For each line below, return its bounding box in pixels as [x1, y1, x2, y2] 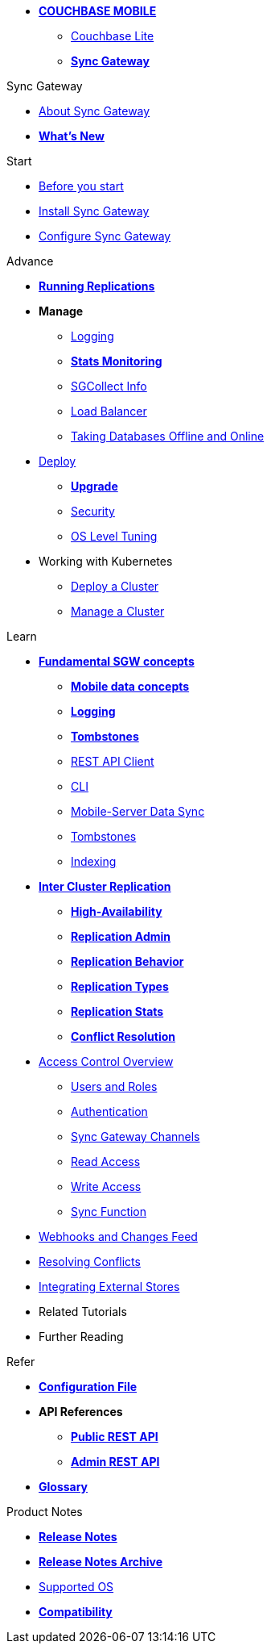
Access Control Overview [39, 1055, 174, 1068]
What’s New [39, 129, 105, 143]
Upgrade [71, 479, 118, 493]
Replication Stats [71, 1005, 164, 1018]
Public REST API [71, 1430, 158, 1443]
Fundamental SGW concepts [39, 654, 195, 668]
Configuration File [39, 1380, 138, 1393]
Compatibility [39, 1605, 113, 1619]
